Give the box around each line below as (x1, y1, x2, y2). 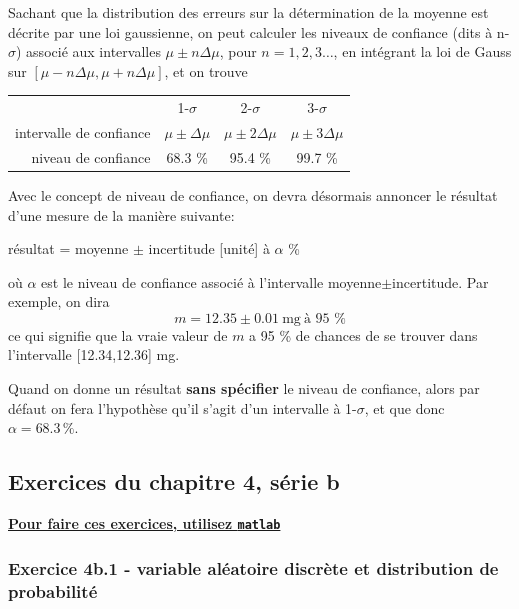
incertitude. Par (392, 271, 489, 292)
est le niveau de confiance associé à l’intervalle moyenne (41, 271, 382, 292)
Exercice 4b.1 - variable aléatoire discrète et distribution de (8, 555, 499, 580)
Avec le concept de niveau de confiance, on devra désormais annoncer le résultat (8, 184, 498, 205)
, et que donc (364, 397, 445, 418)
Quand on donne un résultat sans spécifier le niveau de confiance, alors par (8, 378, 480, 399)
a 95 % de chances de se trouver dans (249, 324, 478, 345)
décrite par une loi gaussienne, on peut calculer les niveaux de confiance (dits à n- (8, 21, 510, 42)
